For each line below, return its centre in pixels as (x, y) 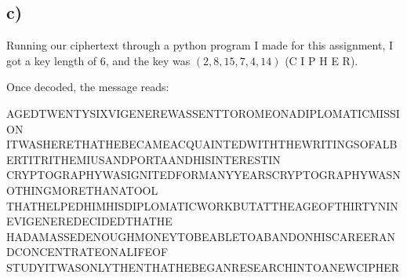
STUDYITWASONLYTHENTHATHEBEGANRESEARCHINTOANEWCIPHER (203, 267)
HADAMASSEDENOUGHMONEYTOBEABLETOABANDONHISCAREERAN (201, 236)
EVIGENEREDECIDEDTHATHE (89, 221)
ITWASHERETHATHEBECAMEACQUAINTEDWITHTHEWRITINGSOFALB (202, 144)
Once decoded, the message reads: (88, 87)
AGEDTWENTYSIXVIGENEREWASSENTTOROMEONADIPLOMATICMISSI (203, 113)
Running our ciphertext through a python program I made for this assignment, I (200, 45)
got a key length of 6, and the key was (98, 60)
